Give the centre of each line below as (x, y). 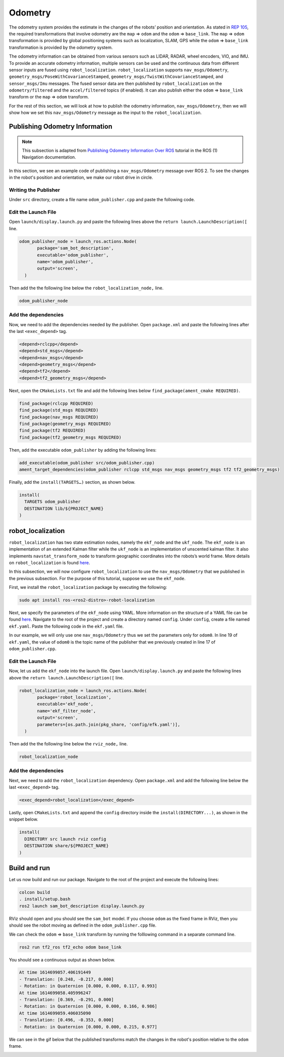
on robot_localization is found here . (49, 563)
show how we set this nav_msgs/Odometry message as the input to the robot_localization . (105, 113)
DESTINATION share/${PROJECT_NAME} (67, 846)
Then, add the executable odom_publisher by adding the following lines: (83, 450)
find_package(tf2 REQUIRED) (52, 431)
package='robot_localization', (74, 697)
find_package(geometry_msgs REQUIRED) (65, 424)
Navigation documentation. (49, 157)
